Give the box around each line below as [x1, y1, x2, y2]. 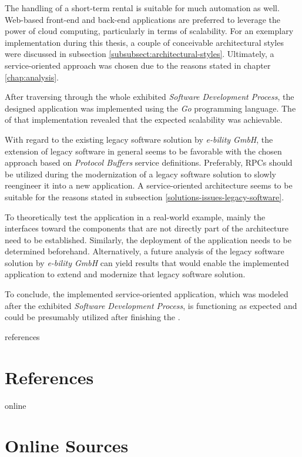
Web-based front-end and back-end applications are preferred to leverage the [5, 13, 281, 25]
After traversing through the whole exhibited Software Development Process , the [5, 90, 294, 103]
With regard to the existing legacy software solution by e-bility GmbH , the [5, 133, 273, 145]
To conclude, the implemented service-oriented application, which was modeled [5, 288, 288, 300]
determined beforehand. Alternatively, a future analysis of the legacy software [5, 245, 284, 257]
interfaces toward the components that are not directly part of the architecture [5, 222, 289, 234]
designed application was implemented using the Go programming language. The [5, 102, 296, 114]
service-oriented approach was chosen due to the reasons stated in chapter [5, 59, 271, 71]
